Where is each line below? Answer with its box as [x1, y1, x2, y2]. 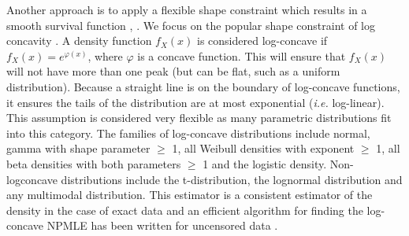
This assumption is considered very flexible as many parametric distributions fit [6, 109, 392, 126]
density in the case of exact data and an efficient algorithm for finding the [6, 201, 363, 218]
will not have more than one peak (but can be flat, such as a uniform [6, 63, 340, 79]
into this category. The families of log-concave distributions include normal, [6, 124, 370, 141]
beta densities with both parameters [6, 155, 181, 171]
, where [87, 47, 123, 64]
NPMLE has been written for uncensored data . [46, 217, 278, 234]
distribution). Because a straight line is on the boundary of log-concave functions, [6, 78, 400, 94]
